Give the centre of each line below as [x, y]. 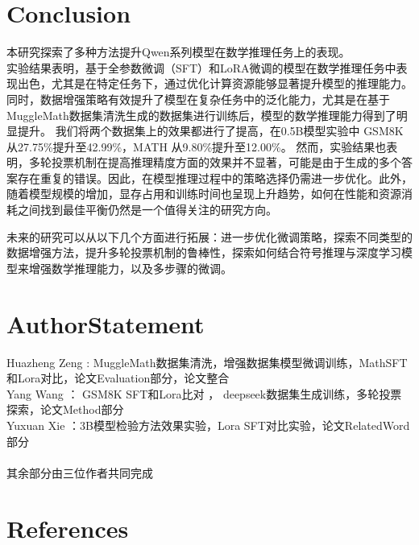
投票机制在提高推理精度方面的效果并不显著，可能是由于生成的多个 [226, 162]
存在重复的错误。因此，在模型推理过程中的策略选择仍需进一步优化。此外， [215, 178]
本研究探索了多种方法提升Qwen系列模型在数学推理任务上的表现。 [178, 52]
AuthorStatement [106, 323]
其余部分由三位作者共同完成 [80, 472]
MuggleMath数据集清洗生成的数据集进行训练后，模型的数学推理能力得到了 [201, 115]
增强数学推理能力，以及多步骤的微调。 [130, 268]
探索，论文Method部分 [65, 409]
